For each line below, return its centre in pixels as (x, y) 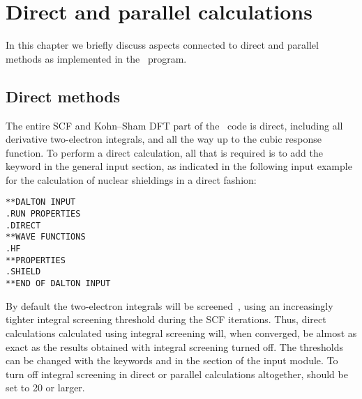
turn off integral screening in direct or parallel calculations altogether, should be (177, 374)
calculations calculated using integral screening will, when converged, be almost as (181, 332)
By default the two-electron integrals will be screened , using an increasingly (169, 305)
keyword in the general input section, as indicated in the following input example (179, 166)
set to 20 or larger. (45, 388)
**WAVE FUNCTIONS (46, 237)
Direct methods (63, 96)
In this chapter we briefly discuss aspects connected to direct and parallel (162, 45)
